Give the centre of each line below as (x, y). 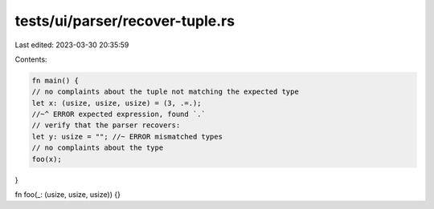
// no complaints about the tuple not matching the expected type (165, 92)
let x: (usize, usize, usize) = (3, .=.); (117, 103)
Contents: (31, 59)
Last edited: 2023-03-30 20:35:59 (72, 45)
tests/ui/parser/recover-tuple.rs (125, 21)
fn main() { (55, 80)
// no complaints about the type (98, 148)
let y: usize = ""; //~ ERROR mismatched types (127, 137)
